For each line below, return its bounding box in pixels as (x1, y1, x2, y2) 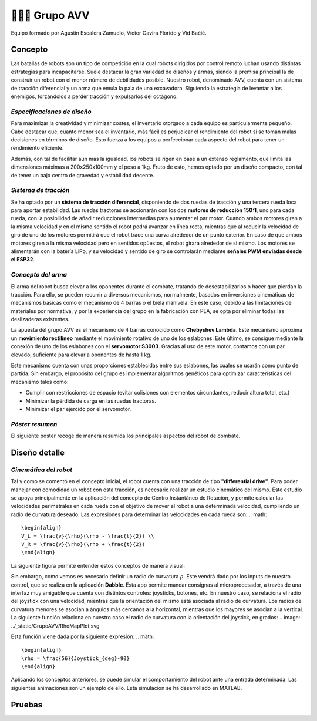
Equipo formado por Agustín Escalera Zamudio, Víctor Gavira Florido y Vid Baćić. (11, 29, 207, 36)
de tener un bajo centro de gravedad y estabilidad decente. (11, 171, 155, 178)
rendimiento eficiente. (11, 144, 64, 151)
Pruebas (11, 699, 43, 710)
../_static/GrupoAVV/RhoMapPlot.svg (11, 622, 100, 629)
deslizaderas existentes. (11, 316, 70, 323)
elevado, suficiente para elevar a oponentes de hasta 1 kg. (11, 351, 152, 358)
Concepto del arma (11, 271, 68, 279)
